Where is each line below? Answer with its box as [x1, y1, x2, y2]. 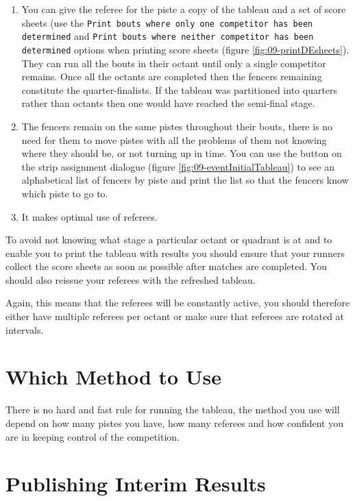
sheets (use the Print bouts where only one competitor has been [21, 15, 313, 29]
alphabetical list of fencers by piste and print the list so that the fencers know [21, 173, 349, 187]
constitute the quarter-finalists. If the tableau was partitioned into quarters [21, 82, 338, 97]
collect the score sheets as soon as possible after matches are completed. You [5, 259, 327, 273]
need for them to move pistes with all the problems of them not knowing [21, 132, 327, 147]
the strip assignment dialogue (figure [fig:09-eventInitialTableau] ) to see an [21, 159, 335, 173]
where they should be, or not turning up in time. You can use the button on [21, 146, 342, 160]
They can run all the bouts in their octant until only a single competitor [21, 56, 326, 70]
